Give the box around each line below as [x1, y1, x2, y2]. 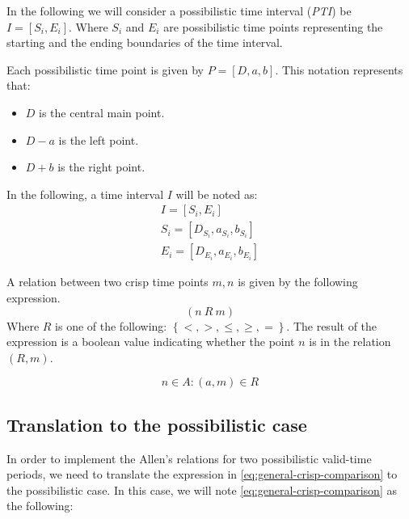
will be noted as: [175, 185, 258, 202]
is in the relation [309, 333, 391, 350]
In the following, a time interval [6, 185, 164, 202]
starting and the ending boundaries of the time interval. [6, 34, 283, 51]
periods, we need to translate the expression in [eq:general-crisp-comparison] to [6, 466, 398, 483]
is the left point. [58, 131, 139, 148]
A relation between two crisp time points [6, 273, 209, 290]
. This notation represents [275, 61, 403, 78]
